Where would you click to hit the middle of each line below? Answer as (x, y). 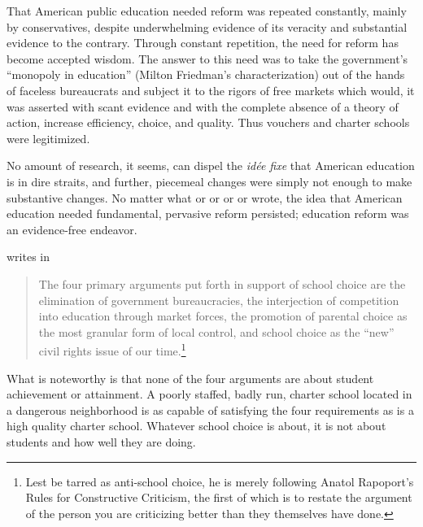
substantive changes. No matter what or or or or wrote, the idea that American (205, 197)
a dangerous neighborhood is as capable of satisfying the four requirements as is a (210, 409)
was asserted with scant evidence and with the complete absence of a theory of (203, 106)
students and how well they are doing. (101, 441)
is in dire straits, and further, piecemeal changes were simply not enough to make (209, 181)
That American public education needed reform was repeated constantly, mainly (207, 11)
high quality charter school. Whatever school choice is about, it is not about (196, 426)
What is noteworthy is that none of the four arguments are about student (190, 378)
